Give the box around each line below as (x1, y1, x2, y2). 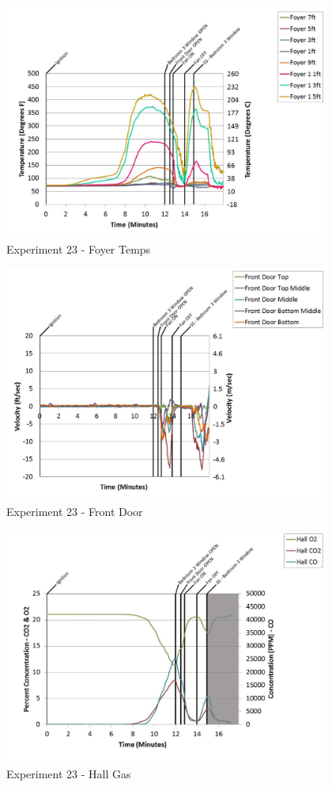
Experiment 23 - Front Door (6, 503, 143, 520)
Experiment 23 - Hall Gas (6, 766, 131, 782)
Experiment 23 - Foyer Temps (6, 241, 151, 258)
